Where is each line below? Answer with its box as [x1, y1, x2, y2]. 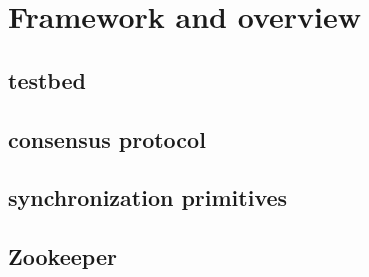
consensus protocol [8, 123, 206, 154]
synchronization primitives [8, 182, 288, 213]
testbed [8, 64, 86, 95]
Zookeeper [8, 241, 117, 272]
